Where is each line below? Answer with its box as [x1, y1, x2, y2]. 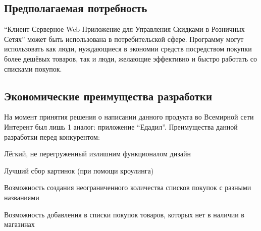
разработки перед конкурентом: [4, 131, 100, 142]
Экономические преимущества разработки [4, 88, 213, 103]
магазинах [4, 219, 35, 229]
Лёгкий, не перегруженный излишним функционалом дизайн [4, 148, 191, 159]
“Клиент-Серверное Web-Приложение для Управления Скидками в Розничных [4, 24, 245, 34]
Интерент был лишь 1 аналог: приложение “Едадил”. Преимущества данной [4, 121, 238, 132]
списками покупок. [4, 63, 62, 74]
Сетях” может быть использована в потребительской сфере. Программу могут [4, 33, 244, 44]
